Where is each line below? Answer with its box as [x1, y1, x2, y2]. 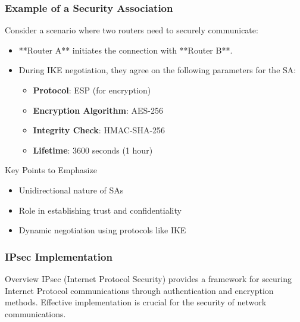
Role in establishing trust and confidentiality [18, 204, 182, 216]
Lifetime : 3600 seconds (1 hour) [33, 143, 153, 156]
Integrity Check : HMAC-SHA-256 [33, 124, 165, 136]
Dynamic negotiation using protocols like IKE [18, 224, 186, 236]
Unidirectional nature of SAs [18, 183, 124, 196]
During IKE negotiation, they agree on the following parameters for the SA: [18, 64, 296, 76]
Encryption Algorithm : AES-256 [33, 104, 163, 116]
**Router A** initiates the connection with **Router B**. [18, 43, 233, 56]
